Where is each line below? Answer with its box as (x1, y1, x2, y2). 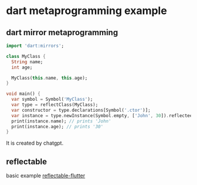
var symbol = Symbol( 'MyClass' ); (11, 97, 93, 102)
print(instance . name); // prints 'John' (11, 118, 111, 124)
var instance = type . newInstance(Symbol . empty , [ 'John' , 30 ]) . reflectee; (11, 112, 195, 118)
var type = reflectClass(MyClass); (11, 102, 98, 108)
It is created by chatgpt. (6, 139, 63, 147)
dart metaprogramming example (6, 4, 167, 18)
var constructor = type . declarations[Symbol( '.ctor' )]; (11, 107, 151, 113)
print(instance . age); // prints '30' (11, 124, 104, 129)
